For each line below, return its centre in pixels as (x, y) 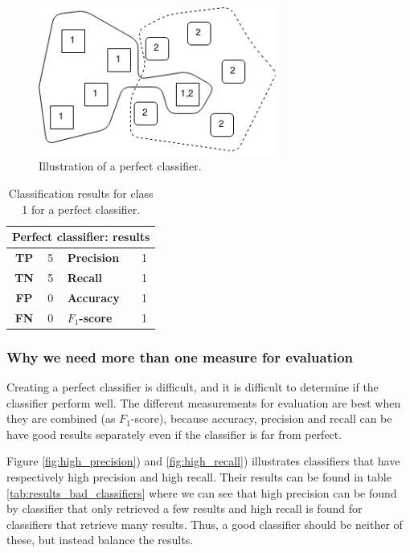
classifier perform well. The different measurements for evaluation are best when (204, 402)
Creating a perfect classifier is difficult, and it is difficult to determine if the (193, 386)
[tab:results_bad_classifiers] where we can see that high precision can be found (202, 492)
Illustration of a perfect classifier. (120, 166)
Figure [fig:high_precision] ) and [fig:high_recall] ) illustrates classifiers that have (203, 461)
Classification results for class (81, 193)
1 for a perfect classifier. (81, 209)
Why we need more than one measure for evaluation (180, 356)
